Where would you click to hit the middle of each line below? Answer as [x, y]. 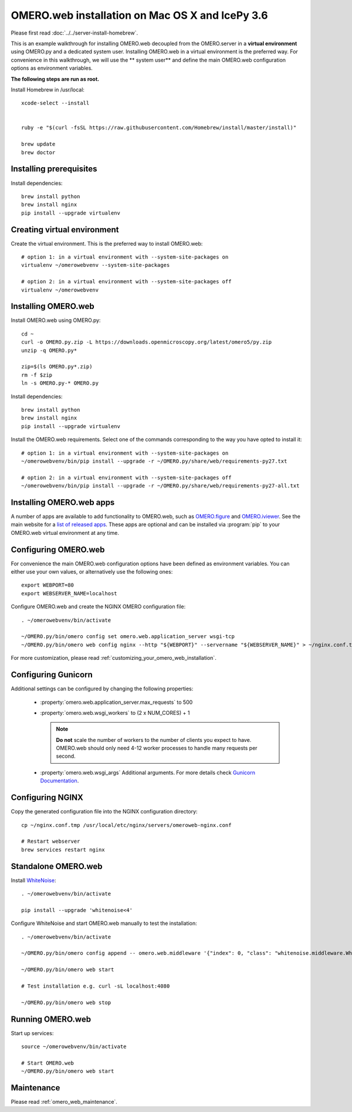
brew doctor [38, 152]
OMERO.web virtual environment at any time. [65, 533]
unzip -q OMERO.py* [49, 350]
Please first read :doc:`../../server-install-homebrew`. [75, 33]
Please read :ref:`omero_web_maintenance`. [64, 1102]
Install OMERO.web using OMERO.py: [56, 320]
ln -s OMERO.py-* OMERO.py [60, 383]
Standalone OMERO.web [57, 866]
